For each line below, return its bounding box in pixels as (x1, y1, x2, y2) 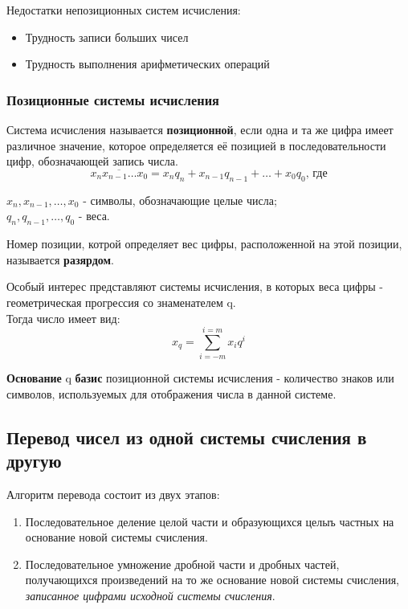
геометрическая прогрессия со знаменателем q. (6, 293, 236, 310)
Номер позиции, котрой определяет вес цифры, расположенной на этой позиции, (6, 235, 402, 252)
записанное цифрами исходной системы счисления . (25, 587, 275, 604)
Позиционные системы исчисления (6, 89, 219, 109)
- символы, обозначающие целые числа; (83, 191, 277, 208)
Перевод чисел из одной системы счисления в (6, 424, 367, 449)
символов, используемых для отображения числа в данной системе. (6, 385, 337, 402)
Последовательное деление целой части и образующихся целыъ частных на (25, 513, 394, 529)
